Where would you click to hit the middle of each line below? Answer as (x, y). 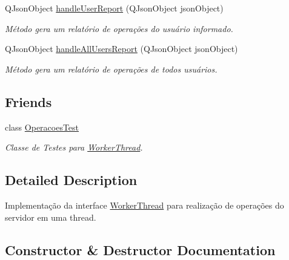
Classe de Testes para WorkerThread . (74, 147)
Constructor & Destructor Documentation (140, 249)
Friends (28, 101)
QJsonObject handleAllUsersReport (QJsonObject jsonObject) (121, 49)
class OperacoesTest (42, 127)
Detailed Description (71, 180)
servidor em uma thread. (51, 217)
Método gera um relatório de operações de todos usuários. (111, 69)
